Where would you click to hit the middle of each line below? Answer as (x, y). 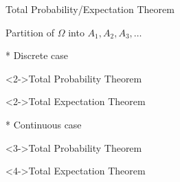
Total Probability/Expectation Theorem (90, 9)
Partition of (30, 32)
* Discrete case (37, 55)
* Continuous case (44, 124)
